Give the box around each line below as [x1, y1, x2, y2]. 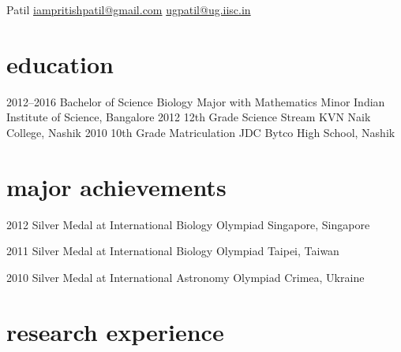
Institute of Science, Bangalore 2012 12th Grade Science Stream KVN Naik [6, 109, 371, 125]
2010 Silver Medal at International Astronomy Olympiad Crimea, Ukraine [6, 269, 365, 285]
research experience [6, 315, 224, 347]
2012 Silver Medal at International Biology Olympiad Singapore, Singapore [6, 216, 370, 232]
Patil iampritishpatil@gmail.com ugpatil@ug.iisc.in [6, 2, 251, 17]
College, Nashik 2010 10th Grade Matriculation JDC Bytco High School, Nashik [6, 124, 395, 140]
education [6, 47, 114, 80]
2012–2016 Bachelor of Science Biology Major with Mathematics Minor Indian [6, 93, 385, 109]
